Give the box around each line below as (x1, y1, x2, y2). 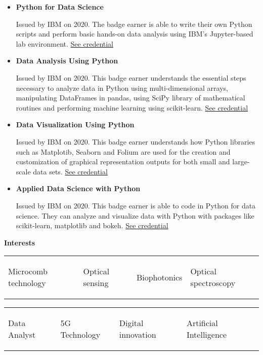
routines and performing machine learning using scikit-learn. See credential (16, 102, 248, 113)
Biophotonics (136, 271, 183, 283)
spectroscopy (190, 277, 236, 289)
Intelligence (186, 329, 227, 341)
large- (232, 156, 250, 167)
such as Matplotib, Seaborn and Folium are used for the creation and (16, 146, 231, 157)
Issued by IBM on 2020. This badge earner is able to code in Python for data (16, 200, 256, 210)
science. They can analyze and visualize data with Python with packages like (16, 210, 254, 221)
